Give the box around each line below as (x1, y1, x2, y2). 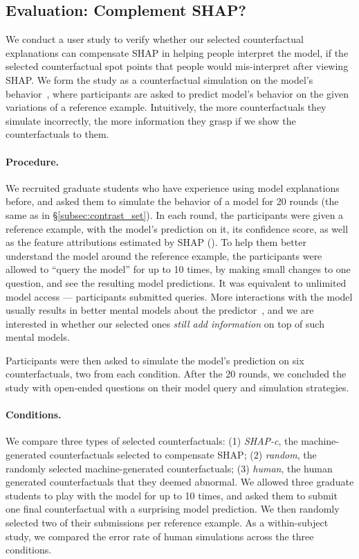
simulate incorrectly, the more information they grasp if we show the (6, 113, 296, 127)
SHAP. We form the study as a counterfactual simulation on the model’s (6, 72, 313, 87)
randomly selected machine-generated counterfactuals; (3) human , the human (6, 461, 333, 475)
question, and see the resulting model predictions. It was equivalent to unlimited (6, 275, 347, 290)
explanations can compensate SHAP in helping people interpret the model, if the (6, 45, 349, 60)
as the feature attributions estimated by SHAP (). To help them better (6, 235, 306, 249)
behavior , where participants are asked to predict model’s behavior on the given (6, 86, 349, 100)
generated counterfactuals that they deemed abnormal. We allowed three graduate (6, 474, 354, 489)
